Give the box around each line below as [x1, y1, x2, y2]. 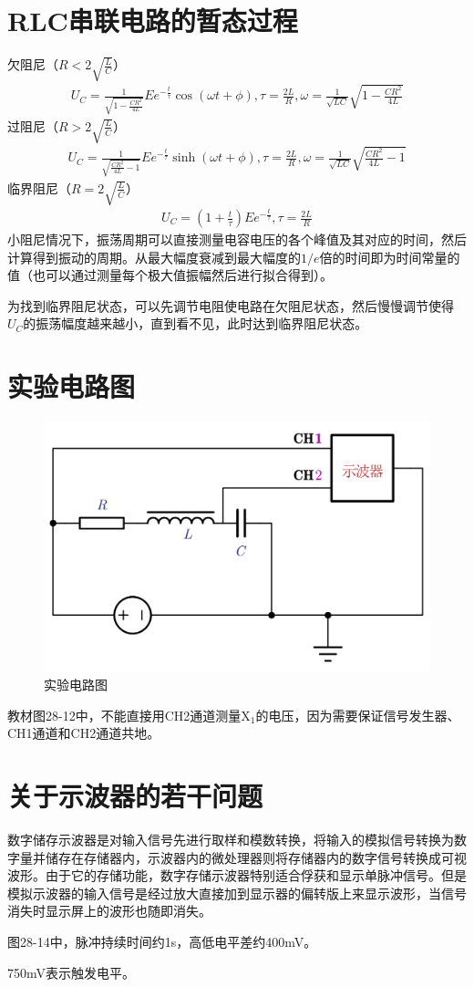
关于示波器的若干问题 [7, 777, 263, 814]
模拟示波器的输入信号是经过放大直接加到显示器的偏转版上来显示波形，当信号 [7, 883, 467, 902]
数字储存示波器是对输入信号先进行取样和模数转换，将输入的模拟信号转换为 [7, 829, 454, 848]
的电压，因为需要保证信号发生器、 [255, 705, 460, 724]
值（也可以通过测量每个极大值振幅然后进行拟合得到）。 [7, 265, 333, 285]
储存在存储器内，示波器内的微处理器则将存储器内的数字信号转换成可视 [45, 847, 467, 867]
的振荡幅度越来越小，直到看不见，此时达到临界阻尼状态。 [23, 314, 368, 333]
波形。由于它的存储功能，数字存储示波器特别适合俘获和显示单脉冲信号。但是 [7, 866, 467, 885]
